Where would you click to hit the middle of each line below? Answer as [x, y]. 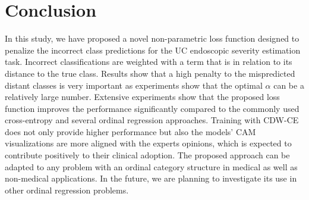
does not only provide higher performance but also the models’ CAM [130, 131]
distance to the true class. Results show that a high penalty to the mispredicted [150, 73]
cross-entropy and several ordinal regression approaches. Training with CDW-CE [152, 120]
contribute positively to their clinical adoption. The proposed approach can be [147, 155]
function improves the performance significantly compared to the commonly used [152, 108]
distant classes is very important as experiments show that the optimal [134, 85]
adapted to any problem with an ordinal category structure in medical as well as [151, 166]
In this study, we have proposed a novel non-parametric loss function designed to [152, 38]
